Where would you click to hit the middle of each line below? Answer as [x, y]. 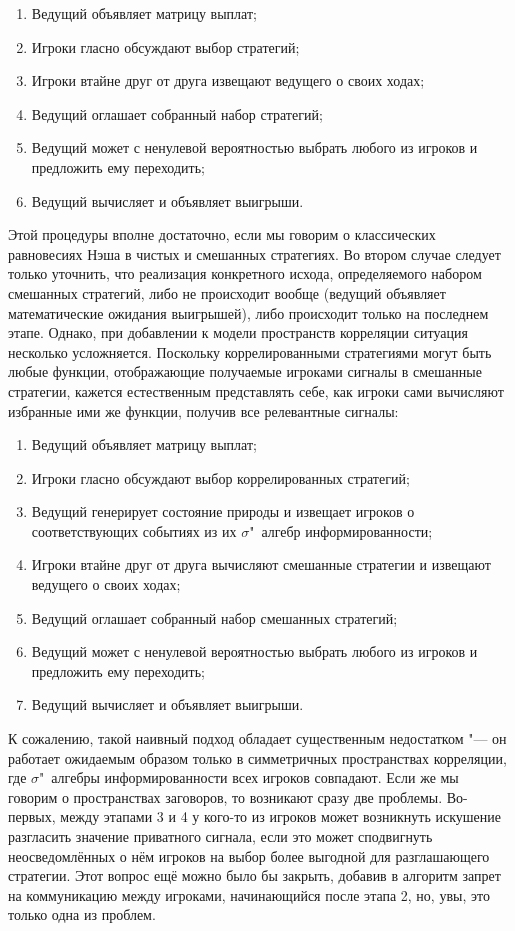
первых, [32, 816]
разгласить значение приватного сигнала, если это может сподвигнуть [220, 836]
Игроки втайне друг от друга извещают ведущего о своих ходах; [228, 80]
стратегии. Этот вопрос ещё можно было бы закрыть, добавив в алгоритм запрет [254, 875]
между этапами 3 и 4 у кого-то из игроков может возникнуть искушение [281, 816]
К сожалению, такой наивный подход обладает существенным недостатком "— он [257, 738]
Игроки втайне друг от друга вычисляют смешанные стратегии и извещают [261, 564]
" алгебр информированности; [341, 530]
